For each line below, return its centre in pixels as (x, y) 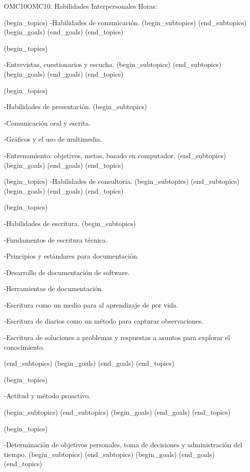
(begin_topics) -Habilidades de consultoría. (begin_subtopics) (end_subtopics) (122, 181)
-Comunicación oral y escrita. (47, 122)
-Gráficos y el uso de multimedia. (53, 139)
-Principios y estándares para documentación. (71, 256)
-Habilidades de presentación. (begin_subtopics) (76, 106)
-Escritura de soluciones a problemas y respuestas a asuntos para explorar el (117, 337)
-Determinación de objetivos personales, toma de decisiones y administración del (123, 445)
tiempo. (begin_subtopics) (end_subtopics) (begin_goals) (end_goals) (109, 454)
